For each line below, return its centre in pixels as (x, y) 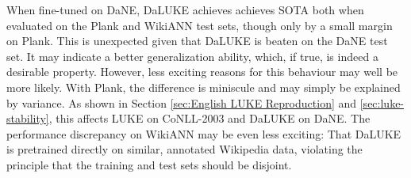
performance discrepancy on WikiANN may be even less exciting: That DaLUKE (204, 133)
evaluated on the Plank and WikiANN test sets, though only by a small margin (200, 25)
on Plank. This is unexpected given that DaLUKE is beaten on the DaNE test (197, 41)
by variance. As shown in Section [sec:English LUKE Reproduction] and (182, 102)
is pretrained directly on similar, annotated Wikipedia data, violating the (184, 149)
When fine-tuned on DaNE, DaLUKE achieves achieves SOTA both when (185, 9)
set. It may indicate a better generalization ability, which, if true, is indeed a (192, 56)
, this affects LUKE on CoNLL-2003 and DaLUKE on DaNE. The (209, 118)
